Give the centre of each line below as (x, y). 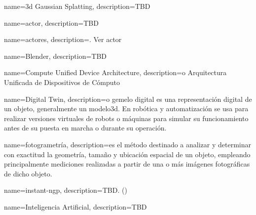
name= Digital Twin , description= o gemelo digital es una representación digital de (128, 99)
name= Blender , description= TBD (55, 56)
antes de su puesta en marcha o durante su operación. (85, 128)
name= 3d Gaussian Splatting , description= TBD (77, 6)
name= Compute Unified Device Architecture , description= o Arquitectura (115, 72)
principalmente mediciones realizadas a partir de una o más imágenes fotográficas (127, 164)
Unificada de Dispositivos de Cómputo (62, 82)
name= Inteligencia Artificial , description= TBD (75, 206)
